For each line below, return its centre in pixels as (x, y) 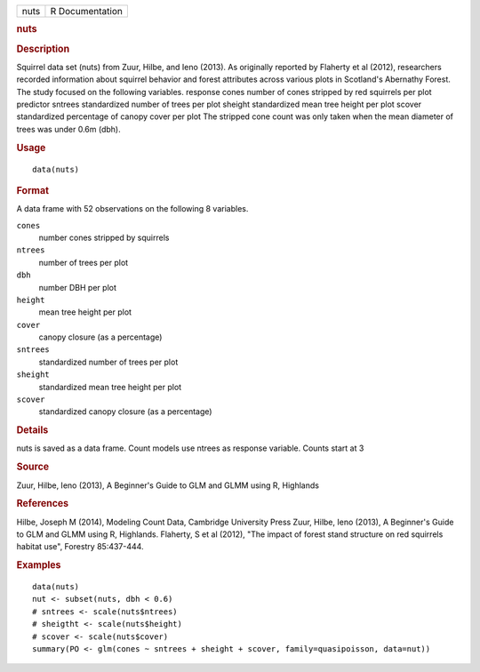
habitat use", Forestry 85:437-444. (80, 547)
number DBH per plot (78, 287)
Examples (39, 565)
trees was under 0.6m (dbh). (68, 129)
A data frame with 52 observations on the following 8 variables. (132, 209)
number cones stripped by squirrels (104, 237)
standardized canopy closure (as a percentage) (125, 412)
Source (33, 467)
